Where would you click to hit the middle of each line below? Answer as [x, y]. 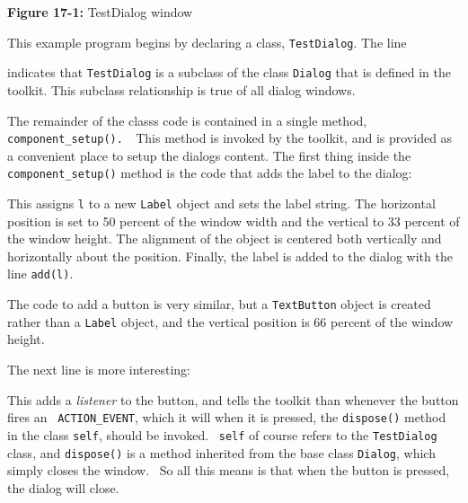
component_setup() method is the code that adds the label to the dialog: [210, 173]
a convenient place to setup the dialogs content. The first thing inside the [209, 155]
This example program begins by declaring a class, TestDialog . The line [207, 42]
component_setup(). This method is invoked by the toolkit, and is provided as [230, 138]
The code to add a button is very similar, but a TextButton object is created [219, 304]
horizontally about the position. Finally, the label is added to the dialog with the [230, 256]
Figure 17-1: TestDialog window [100, 12]
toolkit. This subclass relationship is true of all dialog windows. [181, 89]
